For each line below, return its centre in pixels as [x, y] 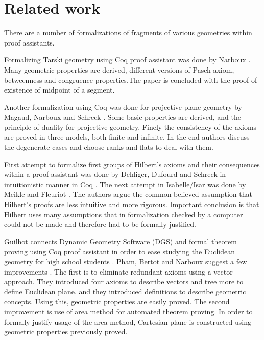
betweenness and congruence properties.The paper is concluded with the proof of [131, 80]
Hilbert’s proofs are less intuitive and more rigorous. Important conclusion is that [132, 204]
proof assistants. [29, 42]
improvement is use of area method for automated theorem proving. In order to [128, 311]
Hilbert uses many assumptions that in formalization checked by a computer [124, 214]
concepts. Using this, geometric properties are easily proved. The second [117, 301]
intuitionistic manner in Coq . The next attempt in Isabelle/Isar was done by [125, 184]
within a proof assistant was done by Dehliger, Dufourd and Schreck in [115, 174]
